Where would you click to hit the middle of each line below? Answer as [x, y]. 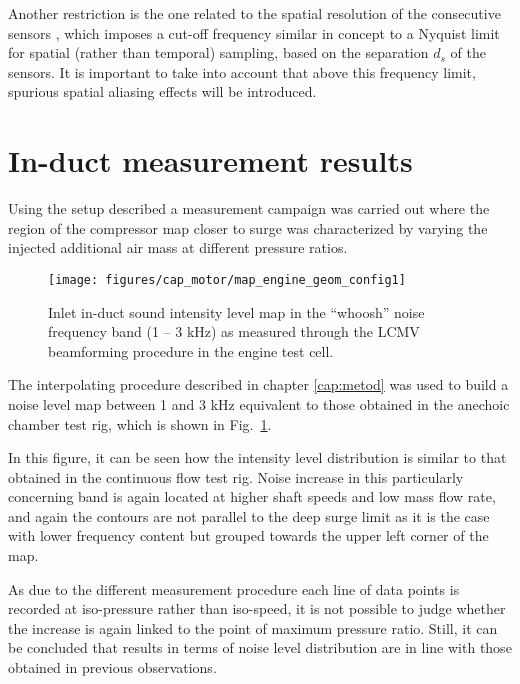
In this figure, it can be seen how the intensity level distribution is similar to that [257, 457]
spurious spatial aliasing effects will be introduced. [162, 91]
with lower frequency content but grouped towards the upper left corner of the [248, 535]
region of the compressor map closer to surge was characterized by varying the [248, 227]
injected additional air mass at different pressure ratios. [178, 247]
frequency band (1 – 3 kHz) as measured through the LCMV [234, 331]
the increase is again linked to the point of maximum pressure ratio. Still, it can [253, 627]
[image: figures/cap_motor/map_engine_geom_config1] [227, 279]
